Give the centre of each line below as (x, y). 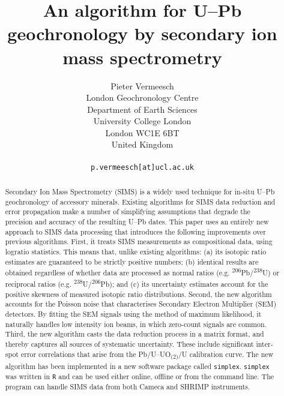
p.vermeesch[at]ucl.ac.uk (142, 167)
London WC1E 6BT (142, 132)
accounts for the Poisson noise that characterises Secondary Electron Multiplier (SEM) (141, 304)
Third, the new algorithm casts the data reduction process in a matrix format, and (134, 334)
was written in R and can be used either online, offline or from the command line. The (140, 376)
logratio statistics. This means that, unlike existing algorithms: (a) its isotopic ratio (136, 252)
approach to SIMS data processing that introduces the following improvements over (135, 231)
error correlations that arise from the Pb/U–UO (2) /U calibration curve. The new (147, 355)
